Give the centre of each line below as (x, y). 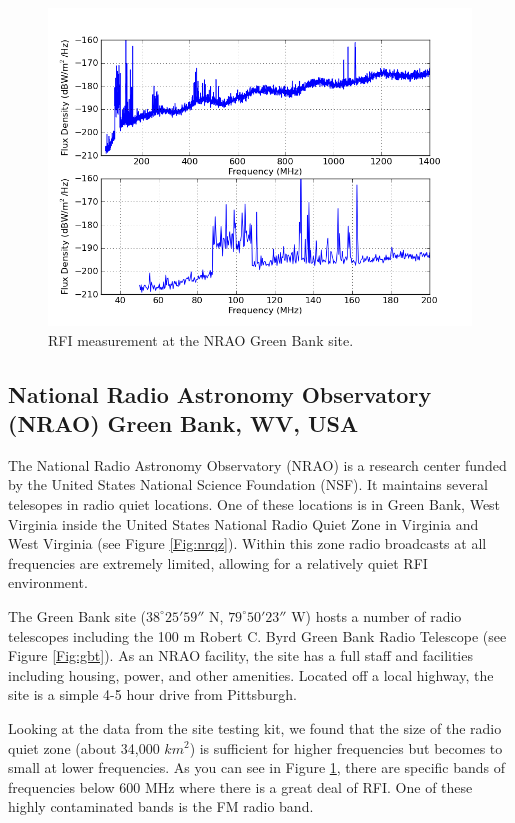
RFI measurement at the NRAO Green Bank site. (201, 339)
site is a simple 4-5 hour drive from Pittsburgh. (152, 694)
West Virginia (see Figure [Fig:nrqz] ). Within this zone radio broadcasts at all (247, 543)
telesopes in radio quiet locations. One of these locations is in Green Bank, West (254, 503)
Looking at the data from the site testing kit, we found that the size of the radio (255, 727)
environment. (48, 582)
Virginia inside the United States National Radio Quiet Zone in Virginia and (243, 523)
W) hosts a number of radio (376, 615)
